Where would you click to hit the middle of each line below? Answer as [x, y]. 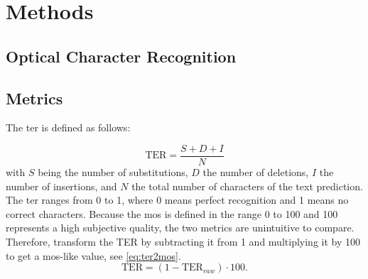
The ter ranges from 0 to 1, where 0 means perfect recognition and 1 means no [177, 200]
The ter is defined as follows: [68, 127]
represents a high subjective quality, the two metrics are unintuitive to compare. [180, 228]
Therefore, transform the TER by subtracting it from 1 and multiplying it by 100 [183, 241]
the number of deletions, [256, 172]
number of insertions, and [61, 186]
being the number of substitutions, [113, 172]
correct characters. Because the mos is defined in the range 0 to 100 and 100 [172, 213]
